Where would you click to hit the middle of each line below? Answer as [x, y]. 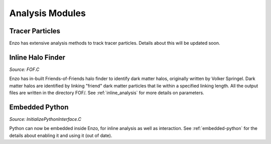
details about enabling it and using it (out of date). [61, 135]
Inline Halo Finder [37, 57]
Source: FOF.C [24, 69]
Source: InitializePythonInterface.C [45, 119]
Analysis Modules [48, 13]
